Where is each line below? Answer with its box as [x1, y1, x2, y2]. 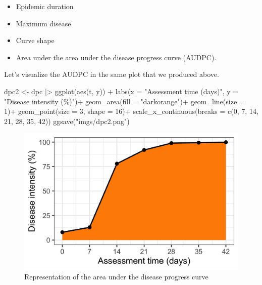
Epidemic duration [16, 1, 74, 11]
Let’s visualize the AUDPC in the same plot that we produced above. [4, 69, 219, 79]
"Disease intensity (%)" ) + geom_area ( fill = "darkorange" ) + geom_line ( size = [4, 96, 245, 106]
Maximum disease [16, 18, 71, 28]
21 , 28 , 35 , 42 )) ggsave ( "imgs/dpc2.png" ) [4, 115, 130, 126]
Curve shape [16, 35, 55, 46]
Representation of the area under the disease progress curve [24, 271, 208, 282]
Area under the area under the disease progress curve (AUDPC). [16, 52, 217, 62]
